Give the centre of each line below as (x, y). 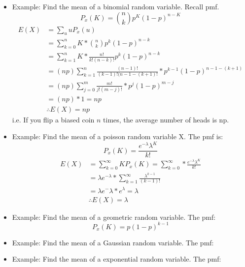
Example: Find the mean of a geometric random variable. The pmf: (114, 217)
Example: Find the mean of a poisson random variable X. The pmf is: (118, 136)
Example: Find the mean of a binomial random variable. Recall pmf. (116, 6)
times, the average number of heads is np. (166, 120)
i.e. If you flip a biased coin (53, 120)
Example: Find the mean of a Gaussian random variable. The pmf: (113, 242)
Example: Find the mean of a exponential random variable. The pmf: (117, 259)
